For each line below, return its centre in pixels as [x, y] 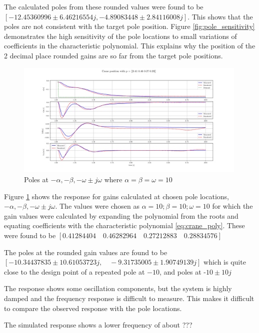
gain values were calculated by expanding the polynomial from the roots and [121, 215]
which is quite [225, 262]
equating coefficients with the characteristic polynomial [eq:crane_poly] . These [124, 225]
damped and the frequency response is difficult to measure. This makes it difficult [129, 298]
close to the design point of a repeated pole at [74, 271]
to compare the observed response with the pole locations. [93, 308]
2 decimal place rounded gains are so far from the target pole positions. [113, 55]
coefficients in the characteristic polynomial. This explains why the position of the [130, 46]
